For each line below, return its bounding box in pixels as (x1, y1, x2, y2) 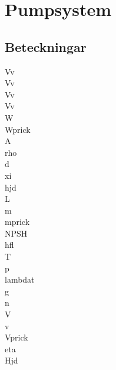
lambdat (5, 273, 35, 286)
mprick (5, 215, 30, 228)
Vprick (5, 331, 28, 343)
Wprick (5, 123, 31, 135)
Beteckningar (5, 37, 87, 55)
